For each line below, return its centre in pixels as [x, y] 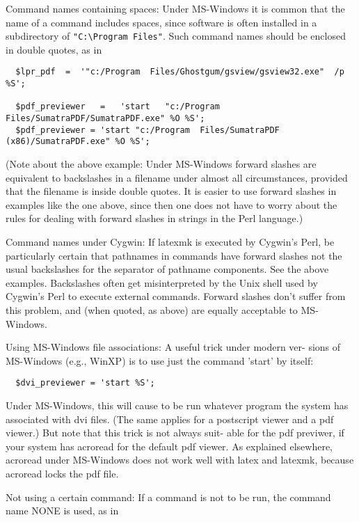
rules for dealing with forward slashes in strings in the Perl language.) [154, 218]
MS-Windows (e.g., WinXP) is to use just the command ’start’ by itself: [160, 360]
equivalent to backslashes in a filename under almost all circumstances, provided [177, 177]
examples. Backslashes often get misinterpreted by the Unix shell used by [162, 282]
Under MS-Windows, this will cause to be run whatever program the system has [177, 405]
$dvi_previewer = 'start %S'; [85, 383]
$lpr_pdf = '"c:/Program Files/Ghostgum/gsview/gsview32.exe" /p [180, 72]
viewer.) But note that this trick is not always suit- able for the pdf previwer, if [175, 433]
